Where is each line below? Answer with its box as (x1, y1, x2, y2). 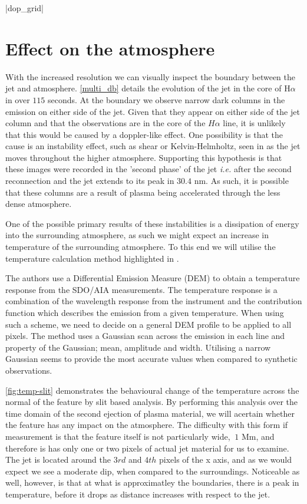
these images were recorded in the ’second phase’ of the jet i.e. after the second (5, 163, 292, 175)
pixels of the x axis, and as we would (159, 453, 292, 466)
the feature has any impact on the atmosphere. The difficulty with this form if (5, 419, 288, 431)
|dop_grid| (5, 2, 44, 14)
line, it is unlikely (223, 117, 286, 129)
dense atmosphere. (5, 197, 72, 210)
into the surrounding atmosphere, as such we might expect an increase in (5, 229, 269, 241)
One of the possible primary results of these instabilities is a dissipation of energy (5, 217, 299, 229)
